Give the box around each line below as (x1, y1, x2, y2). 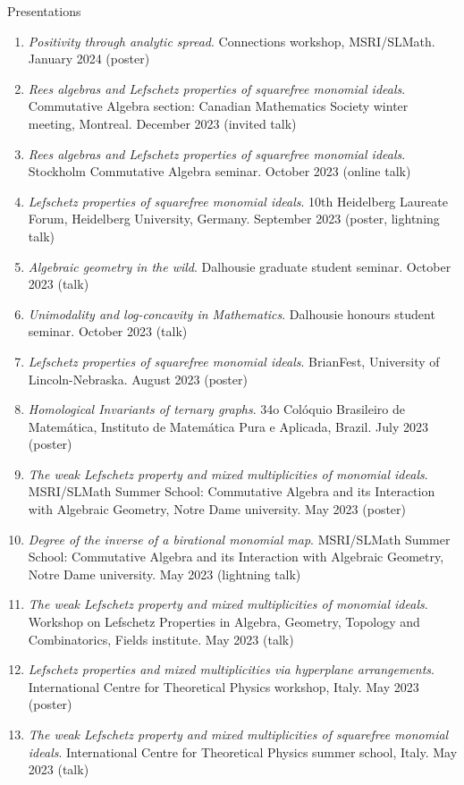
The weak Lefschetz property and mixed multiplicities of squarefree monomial (28, 725, 449, 743)
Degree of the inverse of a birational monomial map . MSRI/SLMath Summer (28, 529, 451, 548)
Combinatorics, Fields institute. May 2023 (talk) (28, 629, 294, 648)
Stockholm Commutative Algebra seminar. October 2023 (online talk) (28, 162, 411, 181)
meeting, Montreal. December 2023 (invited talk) (28, 114, 297, 132)
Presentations (7, 2, 81, 20)
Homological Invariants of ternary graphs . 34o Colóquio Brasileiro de (28, 400, 406, 418)
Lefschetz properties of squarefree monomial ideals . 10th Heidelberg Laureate (28, 191, 448, 210)
